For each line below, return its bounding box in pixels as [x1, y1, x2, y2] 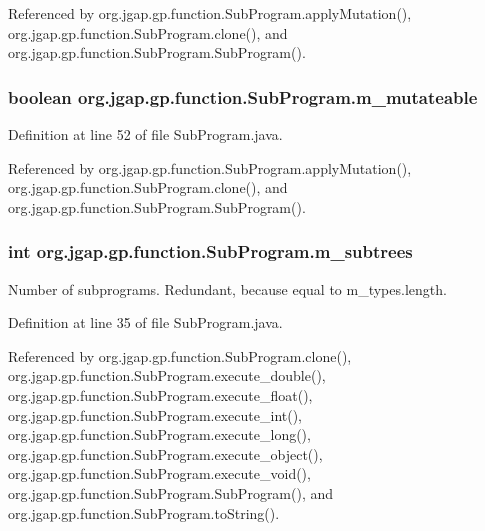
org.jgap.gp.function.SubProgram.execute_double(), [8, 365, 326, 386]
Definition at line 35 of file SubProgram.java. [8, 312, 283, 333]
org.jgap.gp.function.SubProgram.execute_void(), [8, 463, 311, 484]
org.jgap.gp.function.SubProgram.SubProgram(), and [8, 482, 334, 503]
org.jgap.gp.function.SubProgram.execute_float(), [8, 384, 313, 405]
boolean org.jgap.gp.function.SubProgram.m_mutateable [8, 84, 478, 109]
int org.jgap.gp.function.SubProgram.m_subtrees [8, 239, 413, 264]
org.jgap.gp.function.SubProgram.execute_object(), [8, 443, 323, 464]
